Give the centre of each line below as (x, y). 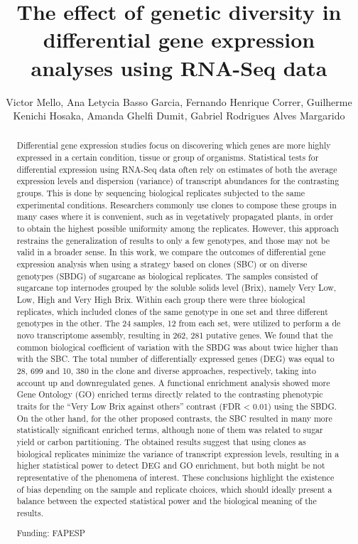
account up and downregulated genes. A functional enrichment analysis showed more (173, 382)
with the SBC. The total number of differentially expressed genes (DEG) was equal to (175, 359)
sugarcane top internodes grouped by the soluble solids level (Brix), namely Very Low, (177, 288)
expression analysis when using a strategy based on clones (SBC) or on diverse (162, 264)
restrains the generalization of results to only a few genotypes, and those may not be (173, 240)
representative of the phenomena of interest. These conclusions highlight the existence (175, 477)
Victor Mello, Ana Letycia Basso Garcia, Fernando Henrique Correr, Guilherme (179, 101)
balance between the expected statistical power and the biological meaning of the (167, 501)
